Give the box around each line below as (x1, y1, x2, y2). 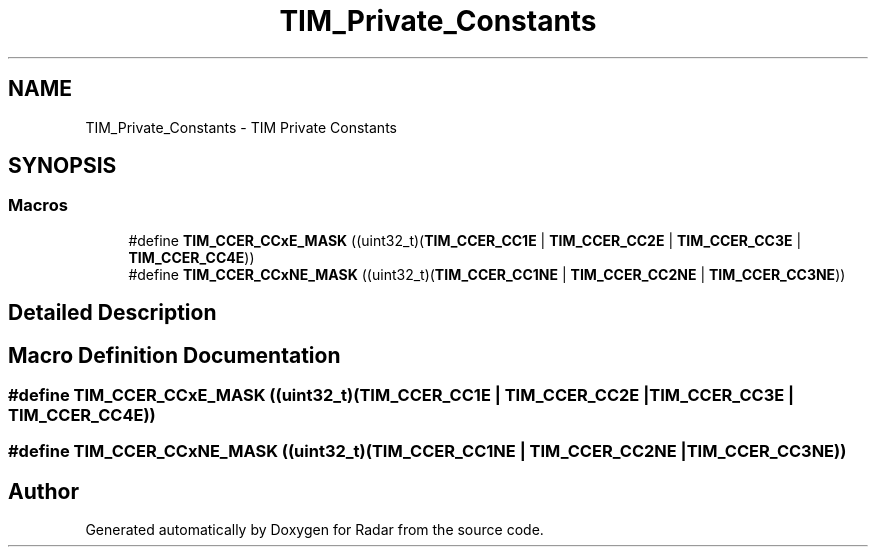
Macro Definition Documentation (8, 342, 341, 368)
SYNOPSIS (8, 153, 117, 179)
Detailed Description (8, 300, 217, 326)
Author (8, 478, 79, 504)
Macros (8, 195, 68, 216)
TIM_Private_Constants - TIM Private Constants (85, 118, 397, 136)
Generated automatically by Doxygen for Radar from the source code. (85, 521, 544, 539)
